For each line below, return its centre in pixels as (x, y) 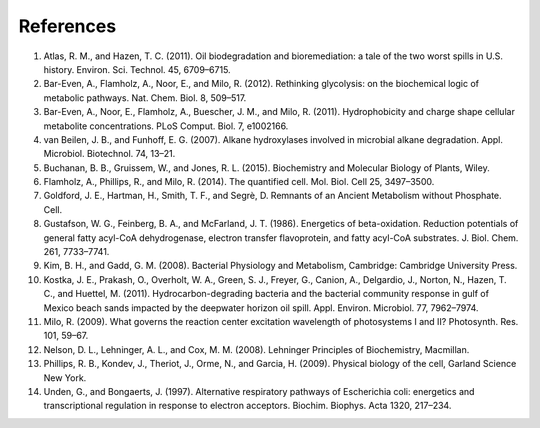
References (67, 26)
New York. (65, 377)
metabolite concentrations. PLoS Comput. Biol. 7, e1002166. (166, 126)
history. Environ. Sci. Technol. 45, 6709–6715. (137, 69)
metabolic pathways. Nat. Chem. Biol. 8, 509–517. (145, 97)
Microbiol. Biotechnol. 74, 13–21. (109, 154)
